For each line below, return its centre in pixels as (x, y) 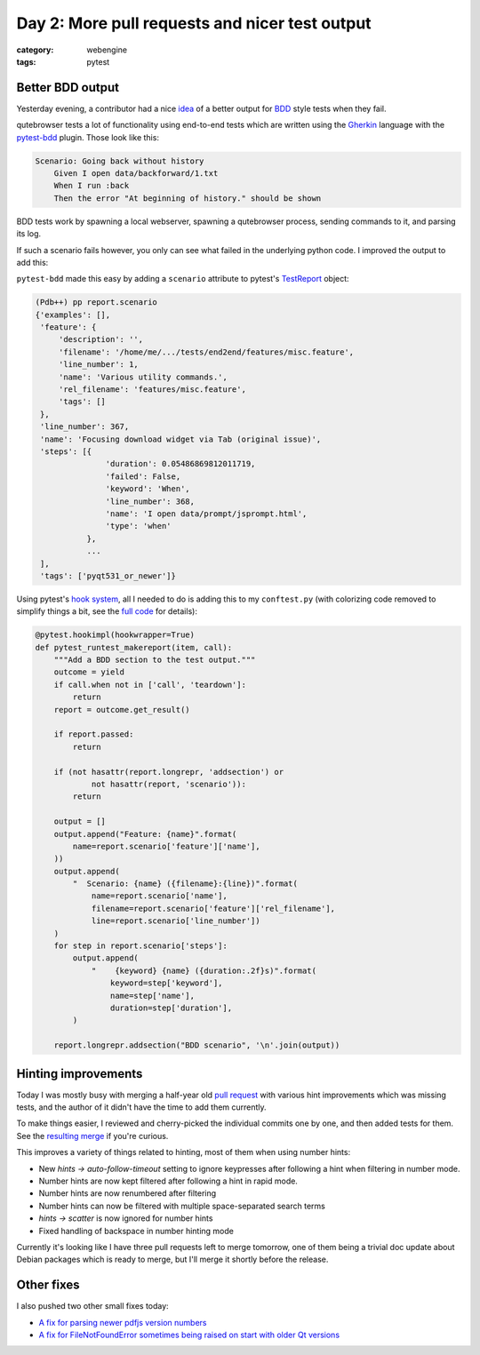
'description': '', (101, 339)
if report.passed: (94, 734)
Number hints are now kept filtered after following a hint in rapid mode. (168, 1181)
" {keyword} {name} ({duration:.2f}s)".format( (204, 970)
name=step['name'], (152, 996)
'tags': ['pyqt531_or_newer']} (108, 576)
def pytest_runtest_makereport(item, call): (134, 647)
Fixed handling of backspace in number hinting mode (136, 1231)
